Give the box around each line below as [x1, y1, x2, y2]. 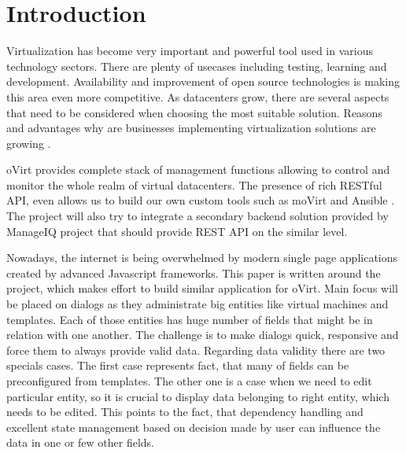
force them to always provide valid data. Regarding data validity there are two [6, 341, 386, 358]
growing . [6, 134, 51, 151]
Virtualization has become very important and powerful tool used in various [6, 42, 373, 59]
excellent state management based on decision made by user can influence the [6, 418, 381, 435]
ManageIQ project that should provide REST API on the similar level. [6, 223, 348, 239]
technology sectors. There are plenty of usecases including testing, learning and [6, 57, 387, 74]
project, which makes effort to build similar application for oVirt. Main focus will [6, 280, 398, 296]
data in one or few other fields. [6, 434, 154, 451]
